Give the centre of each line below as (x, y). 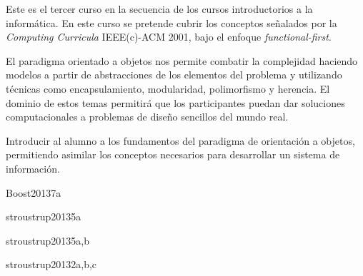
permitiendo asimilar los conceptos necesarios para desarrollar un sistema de (173, 154)
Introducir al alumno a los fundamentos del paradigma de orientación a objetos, (180, 140)
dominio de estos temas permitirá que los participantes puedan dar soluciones (175, 102)
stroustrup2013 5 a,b (48, 240)
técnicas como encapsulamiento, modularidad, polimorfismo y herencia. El (168, 88)
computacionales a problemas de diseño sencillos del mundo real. (147, 117)
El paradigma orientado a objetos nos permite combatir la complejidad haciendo (182, 60)
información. (33, 168)
